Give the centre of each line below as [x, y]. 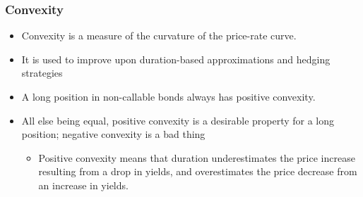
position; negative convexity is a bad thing [113, 134]
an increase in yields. [83, 185]
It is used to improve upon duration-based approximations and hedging [176, 59]
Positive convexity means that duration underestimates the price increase [197, 157]
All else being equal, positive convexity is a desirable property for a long [178, 120]
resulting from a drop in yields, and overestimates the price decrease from [198, 171]
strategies [42, 73]
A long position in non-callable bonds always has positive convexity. [168, 96]
